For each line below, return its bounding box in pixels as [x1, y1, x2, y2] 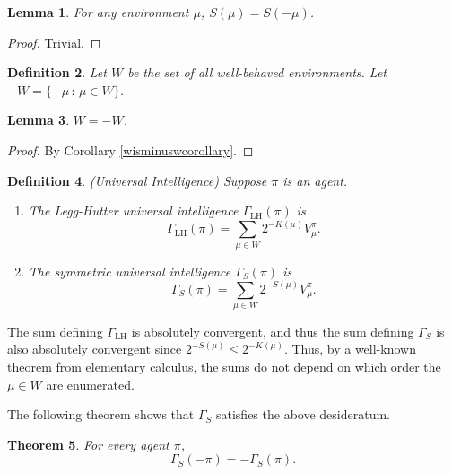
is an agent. [282, 171, 348, 189]
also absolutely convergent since [7, 339, 182, 358]
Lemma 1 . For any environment [7, 3, 189, 21]
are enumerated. [46, 374, 135, 393]
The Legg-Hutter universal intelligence [28, 201, 239, 220]
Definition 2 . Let [7, 63, 107, 82]
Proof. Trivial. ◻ [7, 32, 101, 51]
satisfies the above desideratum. [215, 405, 390, 424]
